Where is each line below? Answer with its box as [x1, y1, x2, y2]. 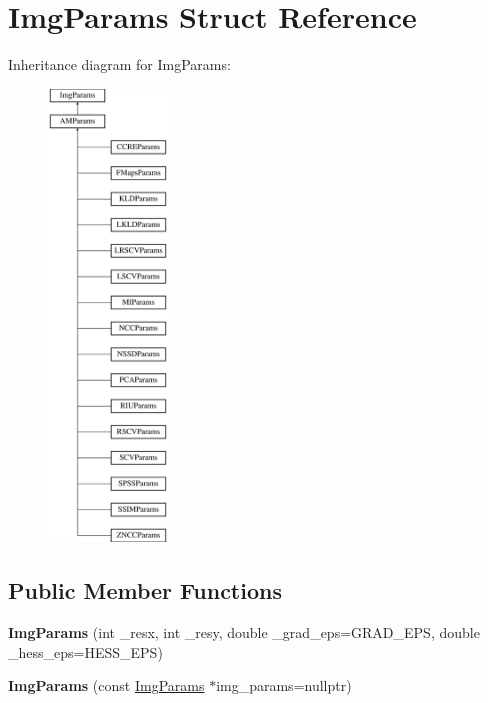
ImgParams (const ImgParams [8, 675, 205, 696]
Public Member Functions [8, 575, 282, 606]
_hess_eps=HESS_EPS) [8, 641, 163, 662]
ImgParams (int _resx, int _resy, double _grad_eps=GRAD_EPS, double [8, 622, 480, 643]
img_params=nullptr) [216, 675, 352, 696]
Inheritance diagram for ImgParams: [8, 54, 231, 75]
